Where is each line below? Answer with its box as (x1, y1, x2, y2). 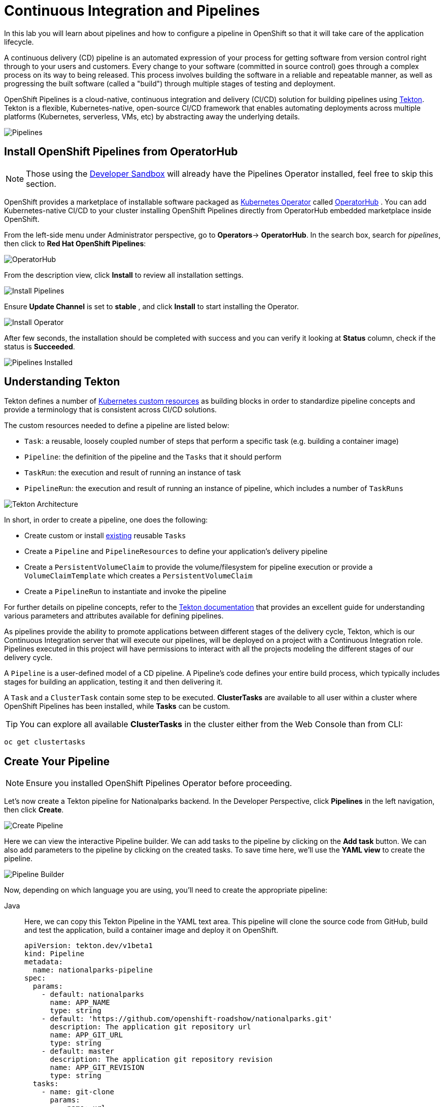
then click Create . (4, 805, 64, 815)
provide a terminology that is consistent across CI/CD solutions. (4, 405, 217, 414)
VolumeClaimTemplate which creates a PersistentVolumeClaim (24, 571, 253, 580)
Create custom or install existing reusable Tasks (24, 531, 186, 540)
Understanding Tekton (4, 375, 120, 388)
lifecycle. (4, 37, 34, 46)
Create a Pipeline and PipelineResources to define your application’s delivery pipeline (24, 547, 328, 556)
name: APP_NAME (50, 998, 110, 1007)
